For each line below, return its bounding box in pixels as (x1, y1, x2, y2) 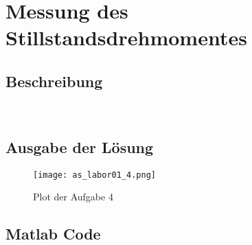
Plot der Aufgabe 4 (33, 189, 113, 204)
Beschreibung (5, 70, 103, 91)
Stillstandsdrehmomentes (5, 23, 247, 51)
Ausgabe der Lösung (5, 136, 154, 157)
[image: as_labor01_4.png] (33, 170, 156, 180)
